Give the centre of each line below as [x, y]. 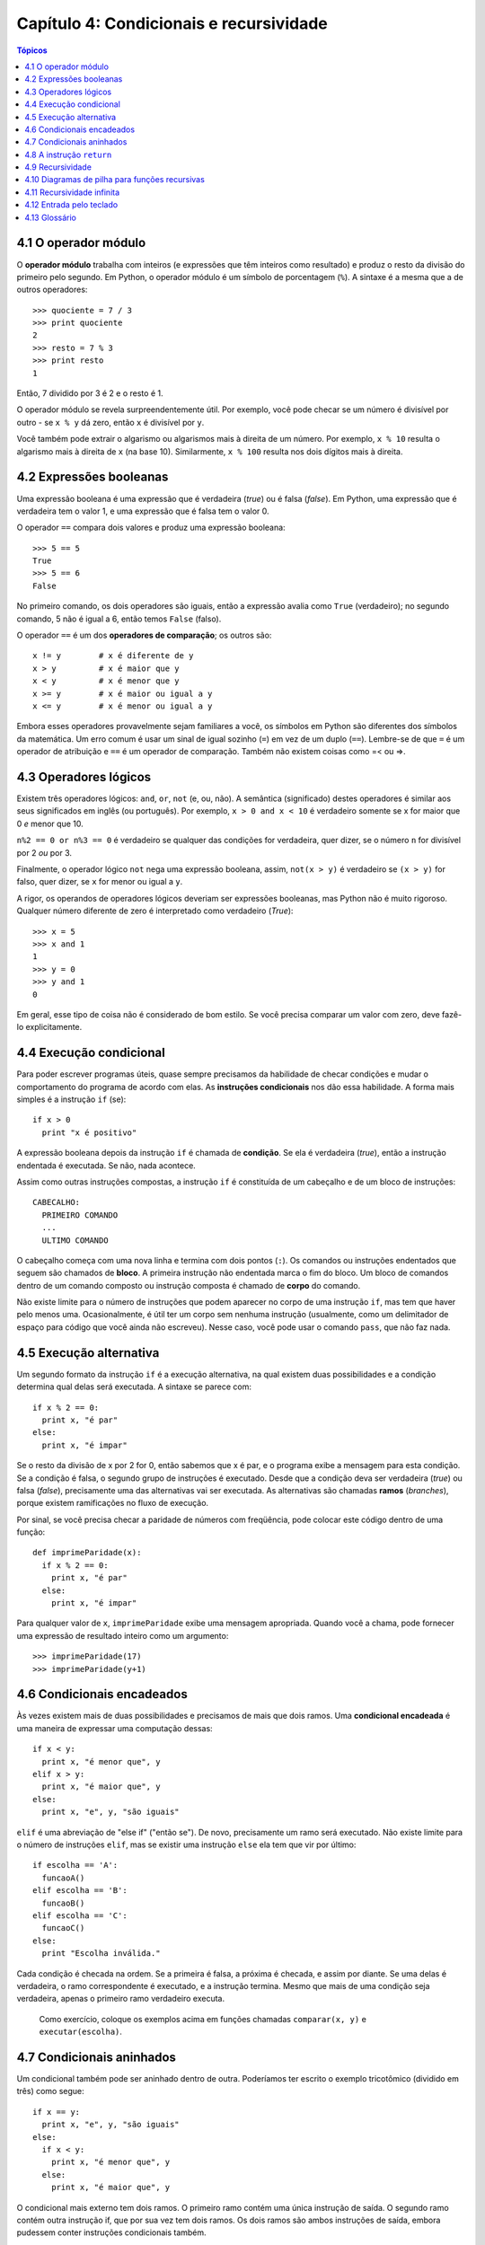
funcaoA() [63, 1878]
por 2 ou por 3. [44, 852]
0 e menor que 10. [50, 823]
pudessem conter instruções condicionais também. [111, 2232]
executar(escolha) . [81, 2032]
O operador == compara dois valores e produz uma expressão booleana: [151, 528]
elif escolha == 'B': [80, 1891]
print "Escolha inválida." [101, 1954]
